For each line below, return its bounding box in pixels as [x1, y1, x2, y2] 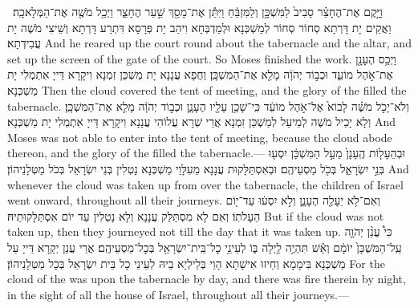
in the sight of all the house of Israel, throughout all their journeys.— [7, 286, 349, 302]
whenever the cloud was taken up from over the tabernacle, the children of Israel [7, 176, 404, 192]
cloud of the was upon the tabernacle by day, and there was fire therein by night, [7, 270, 406, 287]
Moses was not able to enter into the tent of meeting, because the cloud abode [7, 128, 392, 145]
